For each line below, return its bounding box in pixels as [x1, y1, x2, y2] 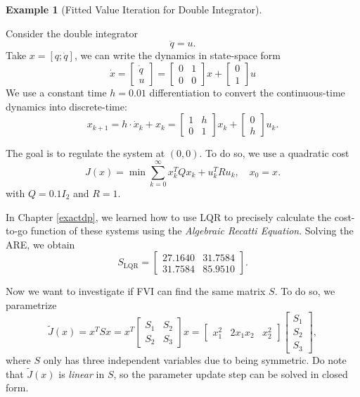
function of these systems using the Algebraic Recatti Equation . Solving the [30, 223, 354, 238]
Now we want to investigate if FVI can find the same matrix [6, 284, 266, 298]
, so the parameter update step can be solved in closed [113, 366, 348, 381]
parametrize [6, 297, 57, 312]
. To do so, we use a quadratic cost [199, 146, 349, 160]
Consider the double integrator [6, 25, 139, 40]
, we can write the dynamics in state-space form [74, 48, 281, 63]
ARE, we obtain [6, 237, 75, 251]
